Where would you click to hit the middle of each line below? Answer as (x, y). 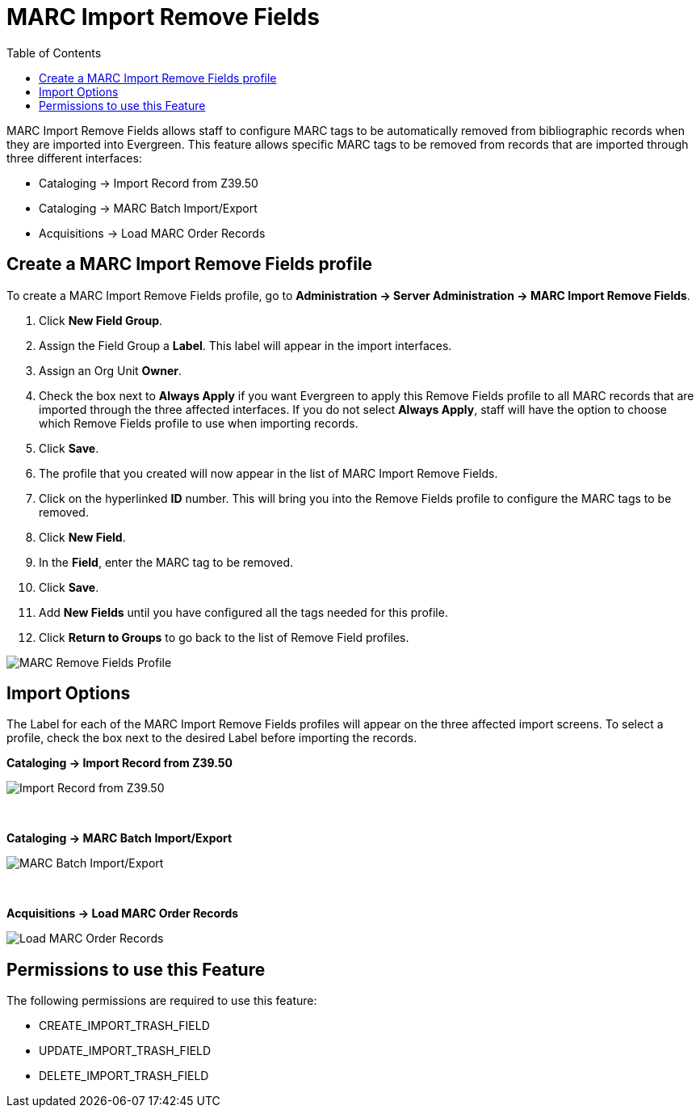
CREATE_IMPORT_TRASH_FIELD (124, 1026)
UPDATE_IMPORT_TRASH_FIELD (125, 1051)
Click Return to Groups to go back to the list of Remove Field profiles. (224, 637)
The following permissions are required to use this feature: (162, 1001)
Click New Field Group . (101, 320)
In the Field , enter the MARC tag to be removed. (166, 562)
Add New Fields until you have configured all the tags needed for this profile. (243, 612)
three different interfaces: (74, 158)
